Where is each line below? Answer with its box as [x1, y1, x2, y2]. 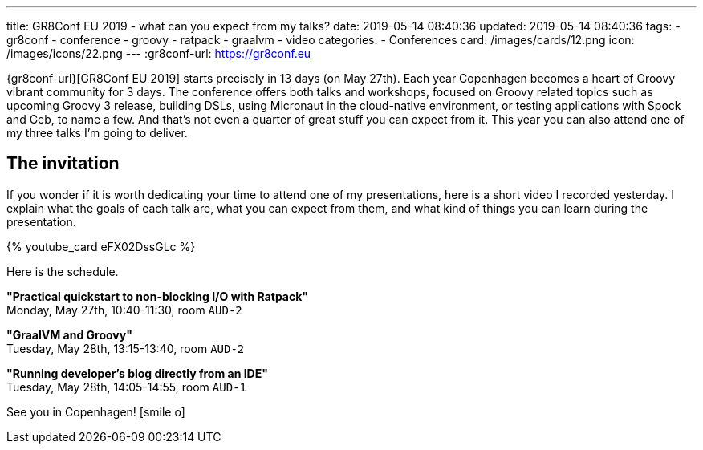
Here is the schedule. [6, 264, 119, 278]
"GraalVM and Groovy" [6, 327, 132, 342]
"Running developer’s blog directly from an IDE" [6, 366, 268, 380]
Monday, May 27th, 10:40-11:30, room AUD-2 [6, 302, 242, 317]
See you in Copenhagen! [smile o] [6, 404, 185, 419]
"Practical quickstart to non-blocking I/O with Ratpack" [6, 289, 309, 303]
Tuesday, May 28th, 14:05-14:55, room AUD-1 [6, 379, 246, 394]
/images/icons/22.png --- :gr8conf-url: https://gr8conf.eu [6, 47, 311, 60]
